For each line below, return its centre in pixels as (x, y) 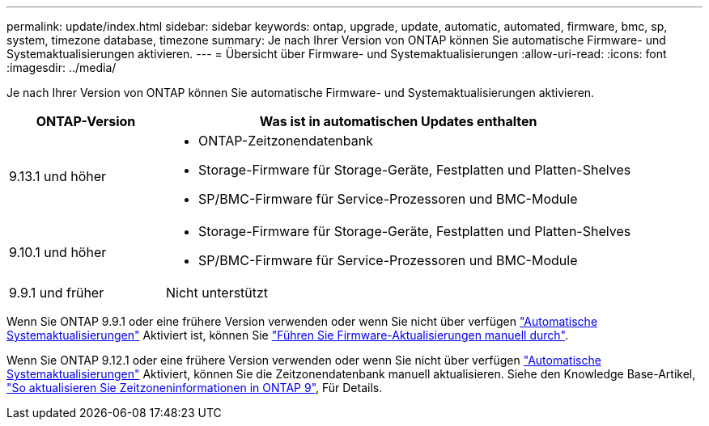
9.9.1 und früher (57, 293)
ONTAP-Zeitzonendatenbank (286, 141)
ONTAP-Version (86, 121)
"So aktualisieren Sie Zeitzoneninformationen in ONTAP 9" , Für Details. (195, 388)
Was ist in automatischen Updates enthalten (398, 121)
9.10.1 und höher (58, 252)
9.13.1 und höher (58, 176)
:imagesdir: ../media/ (62, 67)
